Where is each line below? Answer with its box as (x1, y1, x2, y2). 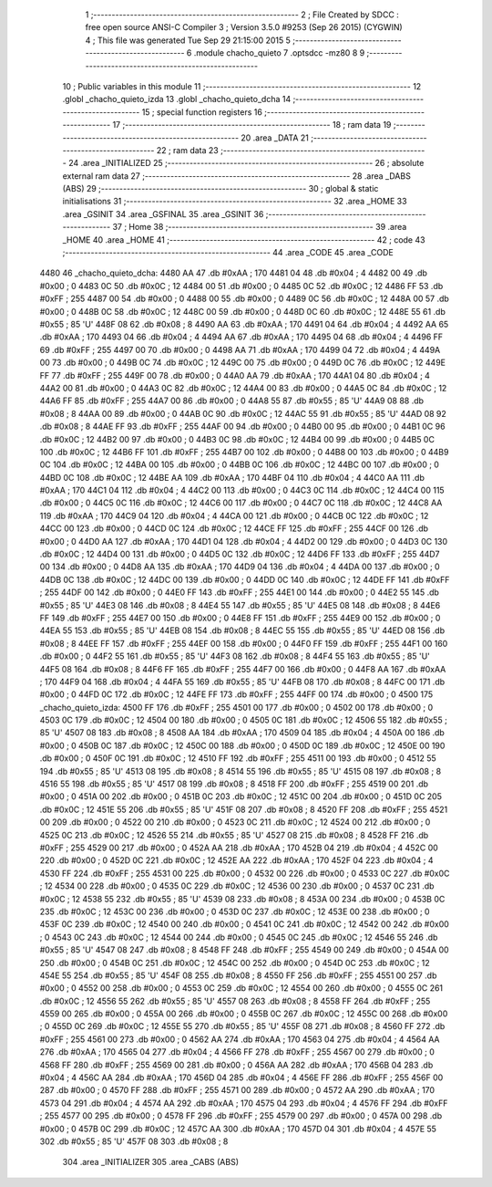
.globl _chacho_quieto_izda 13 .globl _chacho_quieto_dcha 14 (62, 94, 292, 105)
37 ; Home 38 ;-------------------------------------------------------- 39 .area (112, 222, 407, 233)
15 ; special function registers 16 (141, 106, 263, 118)
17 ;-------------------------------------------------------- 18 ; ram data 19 (112, 120, 392, 130)
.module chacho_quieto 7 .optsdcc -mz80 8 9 (193, 47, 365, 58)
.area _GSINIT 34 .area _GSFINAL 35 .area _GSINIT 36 (62, 208, 264, 219)
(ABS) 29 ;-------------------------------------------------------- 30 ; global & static (62, 183, 379, 194)
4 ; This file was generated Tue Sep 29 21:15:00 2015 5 (85, 35, 292, 46)
